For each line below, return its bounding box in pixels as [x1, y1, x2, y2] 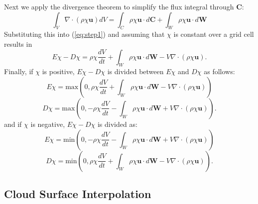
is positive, [42, 66, 75, 77]
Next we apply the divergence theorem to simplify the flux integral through [4, 1, 234, 11]
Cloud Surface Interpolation [4, 186, 151, 201]
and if [4, 118, 22, 129]
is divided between [107, 66, 164, 77]
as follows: [204, 66, 235, 77]
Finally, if [4, 66, 33, 77]
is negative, [30, 118, 65, 129]
